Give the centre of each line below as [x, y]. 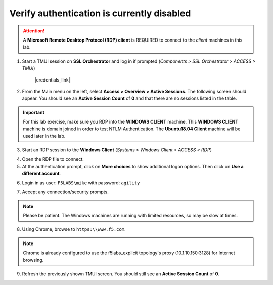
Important [34, 112]
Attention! [34, 31]
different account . [41, 173]
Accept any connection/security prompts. [65, 192]
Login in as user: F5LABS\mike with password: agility [81, 183]
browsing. [33, 260]
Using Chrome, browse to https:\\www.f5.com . [74, 229]
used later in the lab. [44, 136]
